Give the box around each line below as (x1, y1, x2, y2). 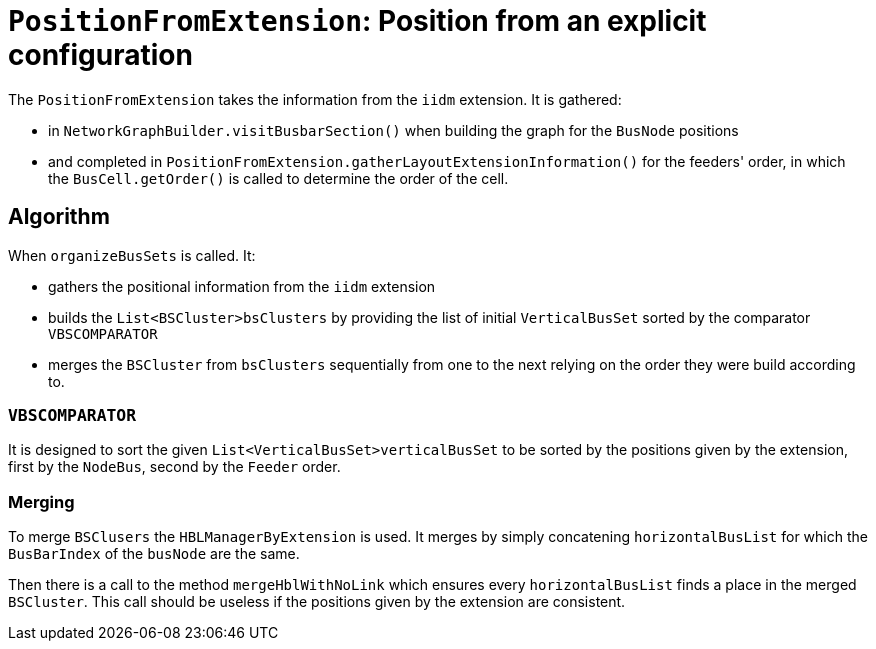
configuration (8, 38, 193, 72)
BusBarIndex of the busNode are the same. (8, 545, 300, 563)
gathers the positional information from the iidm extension (48, 277, 436, 295)
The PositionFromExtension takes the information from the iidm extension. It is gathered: (8, 90, 622, 108)
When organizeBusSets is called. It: (8, 246, 256, 264)
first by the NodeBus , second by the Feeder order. (8, 458, 341, 476)
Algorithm (8, 204, 110, 230)
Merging (8, 491, 75, 512)
